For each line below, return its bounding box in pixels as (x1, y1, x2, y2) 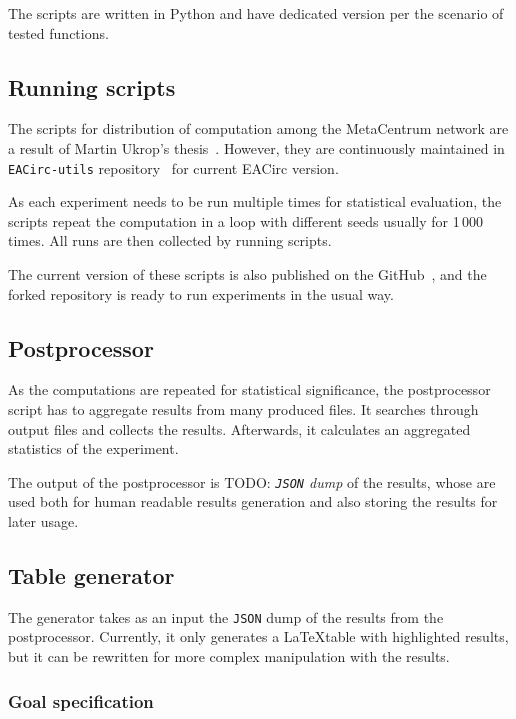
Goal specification (8, 688, 154, 713)
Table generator (8, 560, 175, 591)
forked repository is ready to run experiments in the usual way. (8, 283, 394, 304)
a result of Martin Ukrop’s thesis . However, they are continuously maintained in (8, 137, 505, 158)
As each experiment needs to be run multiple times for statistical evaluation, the (8, 191, 502, 212)
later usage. (8, 511, 79, 532)
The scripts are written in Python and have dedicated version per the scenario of (8, 3, 504, 23)
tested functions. (8, 22, 109, 43)
